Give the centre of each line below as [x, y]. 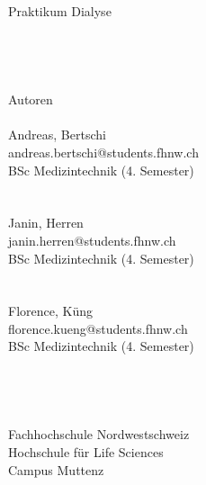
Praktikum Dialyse [60, 11]
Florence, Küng [50, 311]
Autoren [31, 99]
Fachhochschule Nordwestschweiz [99, 434]
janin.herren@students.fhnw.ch [92, 240]
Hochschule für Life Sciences [86, 452]
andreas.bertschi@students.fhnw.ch [103, 152]
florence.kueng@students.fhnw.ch [98, 328]
